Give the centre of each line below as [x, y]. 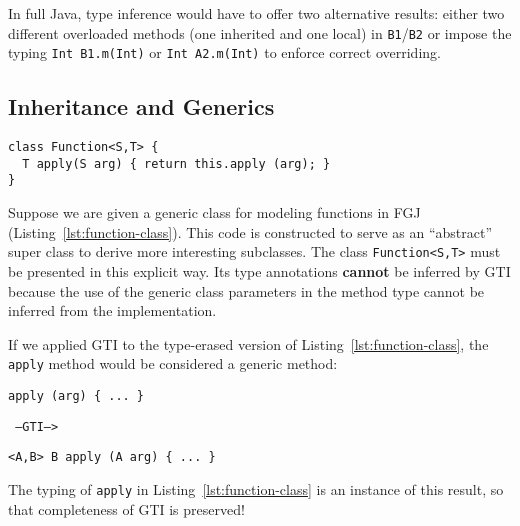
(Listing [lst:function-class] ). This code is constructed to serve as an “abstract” [250, 231]
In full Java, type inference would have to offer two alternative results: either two [256, 13]
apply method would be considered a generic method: [173, 363]
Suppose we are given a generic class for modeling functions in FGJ [214, 212]
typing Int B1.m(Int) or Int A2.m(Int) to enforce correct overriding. [224, 52]
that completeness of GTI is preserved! [126, 508]
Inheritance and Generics [141, 106]
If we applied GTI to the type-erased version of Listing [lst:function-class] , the [248, 343]
